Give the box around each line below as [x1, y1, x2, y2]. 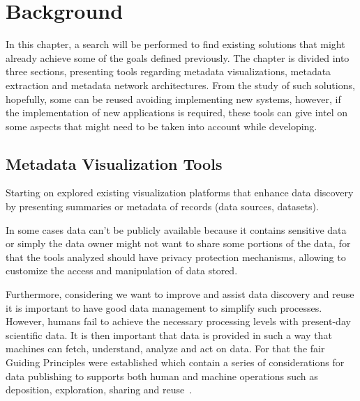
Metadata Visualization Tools [6, 152, 223, 174]
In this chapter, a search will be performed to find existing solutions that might [6, 37, 345, 52]
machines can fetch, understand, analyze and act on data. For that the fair [6, 341, 325, 356]
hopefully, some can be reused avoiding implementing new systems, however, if [6, 91, 341, 106]
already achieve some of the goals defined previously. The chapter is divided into [6, 50, 350, 65]
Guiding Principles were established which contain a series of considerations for [6, 355, 345, 370]
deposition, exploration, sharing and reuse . [6, 382, 193, 397]
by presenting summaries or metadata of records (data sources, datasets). [6, 199, 319, 214]
